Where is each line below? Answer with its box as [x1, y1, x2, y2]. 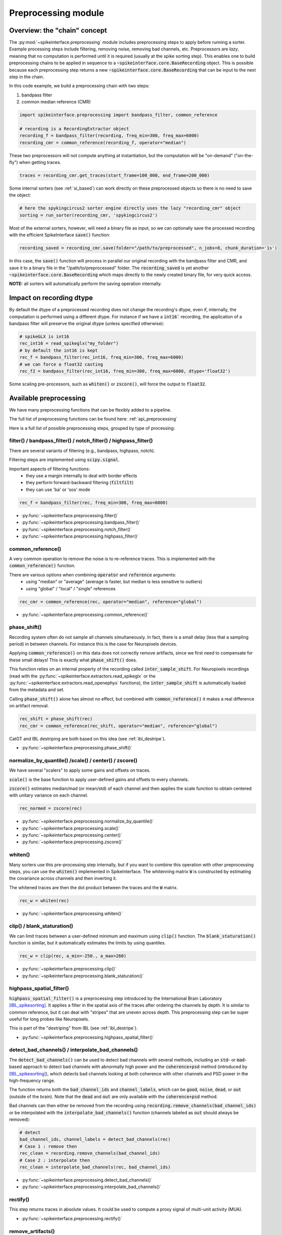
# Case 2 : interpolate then [19, 1157, 90, 1163]
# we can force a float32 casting [19, 361, 103, 367]
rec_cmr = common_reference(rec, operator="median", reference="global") [19, 599, 202, 605]
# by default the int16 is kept [19, 347, 98, 353]
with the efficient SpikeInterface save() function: [9, 232, 111, 238]
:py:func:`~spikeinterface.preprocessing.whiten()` [21, 910, 123, 916]
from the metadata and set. [9, 687, 65, 693]
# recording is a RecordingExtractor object [19, 126, 129, 131]
